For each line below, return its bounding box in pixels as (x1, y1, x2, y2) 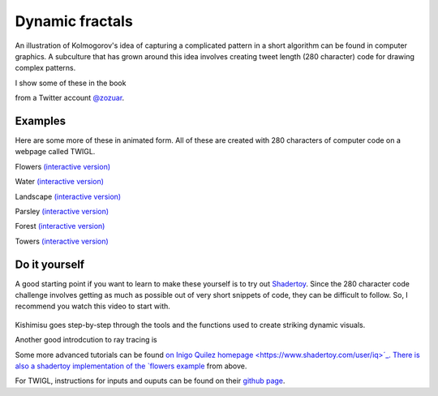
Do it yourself (15, 257, 85, 271)
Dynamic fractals (15, 12, 133, 30)
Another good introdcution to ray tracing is (15, 335, 157, 345)
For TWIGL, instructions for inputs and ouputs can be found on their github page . (15, 376, 286, 385)
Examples (15, 114, 67, 127)
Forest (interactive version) (15, 222, 105, 231)
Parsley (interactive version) (15, 206, 109, 216)
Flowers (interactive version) (15, 161, 111, 171)
